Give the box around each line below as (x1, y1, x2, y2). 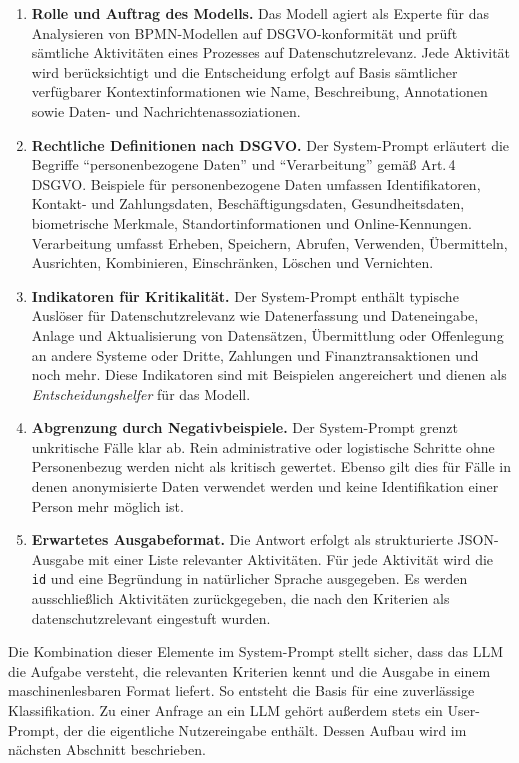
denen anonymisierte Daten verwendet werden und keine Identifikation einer (31, 476, 499, 497)
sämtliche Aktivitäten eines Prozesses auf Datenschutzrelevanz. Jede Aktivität (31, 42, 511, 63)
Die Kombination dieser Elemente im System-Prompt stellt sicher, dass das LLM (8, 641, 504, 662)
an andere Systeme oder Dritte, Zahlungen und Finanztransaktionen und (31, 344, 479, 365)
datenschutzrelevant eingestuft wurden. (31, 607, 271, 628)
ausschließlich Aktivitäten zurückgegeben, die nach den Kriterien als (31, 588, 450, 609)
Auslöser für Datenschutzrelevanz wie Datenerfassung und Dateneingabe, (31, 305, 479, 326)
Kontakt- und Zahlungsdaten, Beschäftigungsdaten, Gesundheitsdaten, (31, 193, 465, 214)
